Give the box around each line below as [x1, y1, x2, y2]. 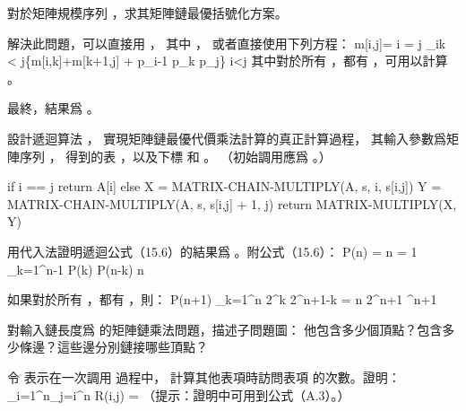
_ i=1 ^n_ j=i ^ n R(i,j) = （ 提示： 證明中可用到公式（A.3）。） [7, 385, 350, 404]
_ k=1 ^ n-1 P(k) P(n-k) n [7, 259, 144, 278]
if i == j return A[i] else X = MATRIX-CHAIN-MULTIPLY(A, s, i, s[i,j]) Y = [7, 177, 442, 196]
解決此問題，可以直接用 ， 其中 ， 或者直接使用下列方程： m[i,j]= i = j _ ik [7, 33, 446, 52]
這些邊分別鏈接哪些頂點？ [56, 337, 208, 356]
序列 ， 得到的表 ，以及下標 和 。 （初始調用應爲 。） [19, 146, 332, 165]
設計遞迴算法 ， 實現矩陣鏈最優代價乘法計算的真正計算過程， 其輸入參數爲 [7, 128, 446, 147]
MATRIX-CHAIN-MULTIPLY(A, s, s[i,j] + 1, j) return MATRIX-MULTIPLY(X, [7, 194, 457, 213]
